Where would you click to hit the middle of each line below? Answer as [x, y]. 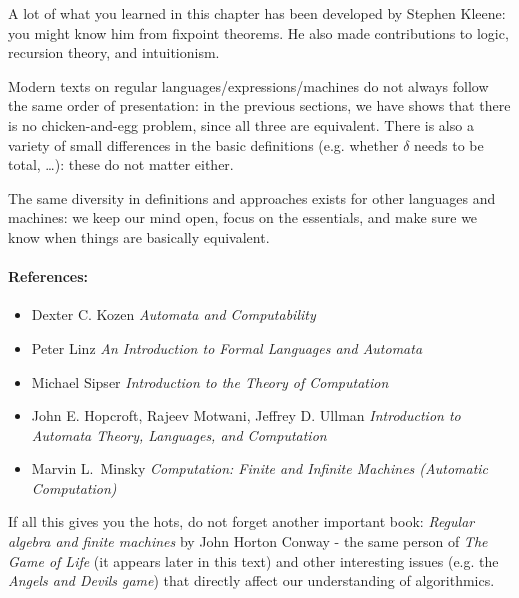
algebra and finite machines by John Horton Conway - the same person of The [248, 541]
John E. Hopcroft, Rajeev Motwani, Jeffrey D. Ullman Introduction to [246, 415]
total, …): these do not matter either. [121, 164]
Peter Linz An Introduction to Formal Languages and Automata [227, 347]
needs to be [449, 144]
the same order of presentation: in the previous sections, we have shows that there [259, 105]
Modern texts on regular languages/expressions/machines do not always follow [248, 85]
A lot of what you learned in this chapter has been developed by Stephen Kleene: [257, 13]
